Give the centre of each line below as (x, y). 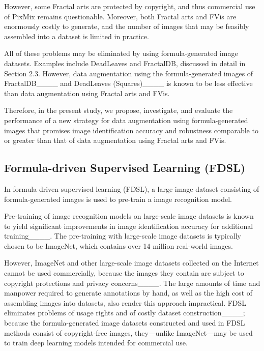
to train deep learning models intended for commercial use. (96, 343)
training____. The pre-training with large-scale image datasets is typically (123, 236)
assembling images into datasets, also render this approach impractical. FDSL (125, 302)
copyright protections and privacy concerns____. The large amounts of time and (132, 283)
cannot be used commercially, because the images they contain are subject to (124, 273)
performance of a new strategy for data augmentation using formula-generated (126, 120)
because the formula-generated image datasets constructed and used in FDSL (125, 323)
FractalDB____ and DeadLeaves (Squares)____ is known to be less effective (128, 83)
